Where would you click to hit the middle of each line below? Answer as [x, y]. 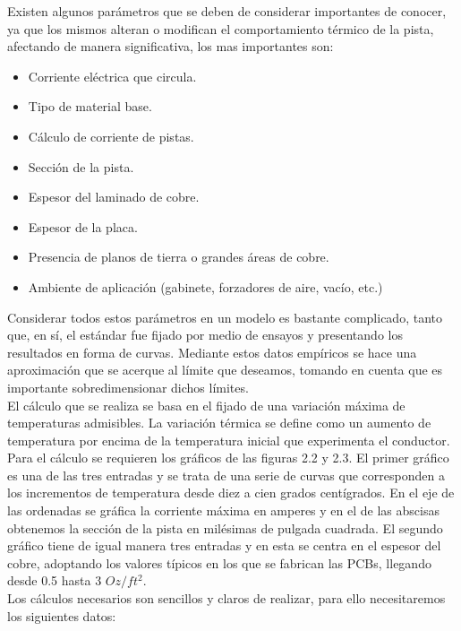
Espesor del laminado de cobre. [114, 197]
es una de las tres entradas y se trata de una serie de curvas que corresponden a [226, 475]
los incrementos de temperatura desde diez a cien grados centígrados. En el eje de [231, 493]
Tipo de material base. [90, 106]
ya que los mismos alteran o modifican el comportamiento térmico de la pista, [221, 28]
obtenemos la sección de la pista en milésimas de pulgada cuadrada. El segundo [225, 527]
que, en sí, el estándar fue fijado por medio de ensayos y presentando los [205, 335]
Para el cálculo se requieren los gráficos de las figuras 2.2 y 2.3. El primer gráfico [228, 458]
